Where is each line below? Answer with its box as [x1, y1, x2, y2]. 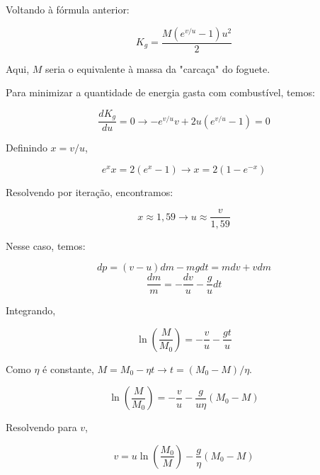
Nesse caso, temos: [6, 238, 86, 253]
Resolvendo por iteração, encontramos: [6, 184, 173, 199]
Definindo [6, 140, 47, 155]
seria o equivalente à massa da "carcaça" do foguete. [45, 61, 270, 76]
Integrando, [6, 303, 56, 318]
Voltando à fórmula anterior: [6, 2, 130, 16]
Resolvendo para [6, 420, 77, 435]
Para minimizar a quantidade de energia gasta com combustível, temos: [6, 85, 315, 100]
